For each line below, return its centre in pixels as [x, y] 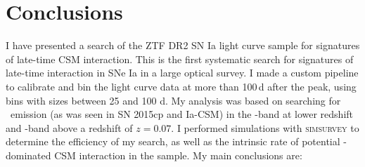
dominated [28, 155]
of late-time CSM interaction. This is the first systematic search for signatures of [180, 59]
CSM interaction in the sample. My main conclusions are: [178, 155]
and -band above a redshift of [69, 127]
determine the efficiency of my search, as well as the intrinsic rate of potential [173, 141]
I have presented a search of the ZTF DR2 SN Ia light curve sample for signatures [183, 45]
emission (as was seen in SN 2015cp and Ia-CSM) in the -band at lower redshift [182, 114]
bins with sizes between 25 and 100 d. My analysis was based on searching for [173, 100]
